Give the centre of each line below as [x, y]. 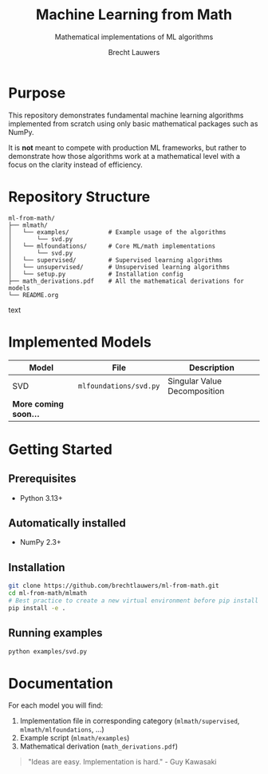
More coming [38, 403]
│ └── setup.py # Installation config [96, 274]
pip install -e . [37, 608]
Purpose [37, 93]
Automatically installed [67, 523]
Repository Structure [79, 196]
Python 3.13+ [41, 498]
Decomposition [196, 391]
